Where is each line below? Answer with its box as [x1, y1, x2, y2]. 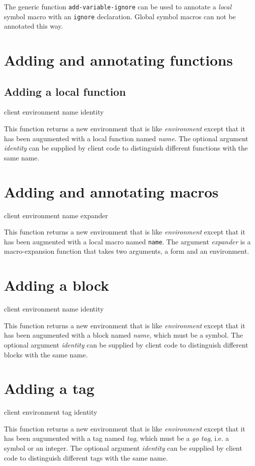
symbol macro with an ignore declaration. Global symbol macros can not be [4, 11, 236, 21]
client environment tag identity [4, 407, 97, 417]
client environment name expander [4, 210, 108, 220]
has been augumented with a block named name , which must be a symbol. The [4, 330, 243, 340]
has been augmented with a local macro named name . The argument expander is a [4, 236, 251, 246]
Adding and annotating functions [4, 50, 233, 70]
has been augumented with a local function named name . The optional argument [4, 133, 249, 143]
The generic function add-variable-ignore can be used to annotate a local [4, 1, 232, 11]
